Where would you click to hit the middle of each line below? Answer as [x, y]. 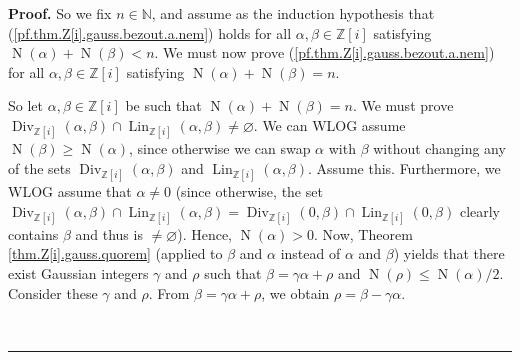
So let [25, 105]
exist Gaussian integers [78, 272]
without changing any [439, 148]
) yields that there [449, 253]
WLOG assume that [70, 190]
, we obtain [295, 292]
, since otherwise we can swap [220, 148]
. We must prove [403, 105]
